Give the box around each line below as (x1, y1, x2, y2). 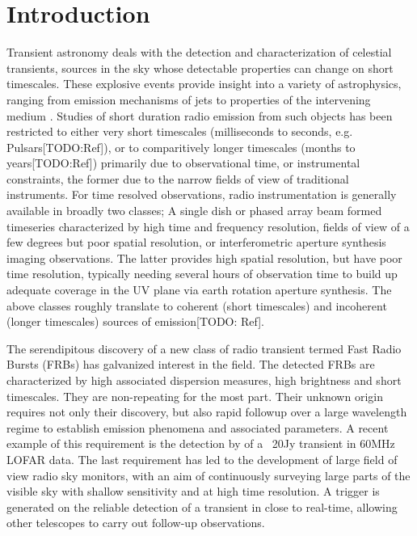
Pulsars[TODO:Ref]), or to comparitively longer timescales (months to (6, 138, 356, 155)
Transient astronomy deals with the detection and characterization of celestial (6, 44, 392, 61)
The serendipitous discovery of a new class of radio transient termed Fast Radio (6, 340, 402, 357)
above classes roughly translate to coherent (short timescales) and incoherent (6, 297, 387, 314)
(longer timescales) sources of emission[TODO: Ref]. (6, 313, 265, 330)
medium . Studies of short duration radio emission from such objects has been (6, 107, 393, 124)
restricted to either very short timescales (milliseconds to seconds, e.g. (6, 123, 353, 140)
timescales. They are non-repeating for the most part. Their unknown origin (6, 387, 383, 404)
